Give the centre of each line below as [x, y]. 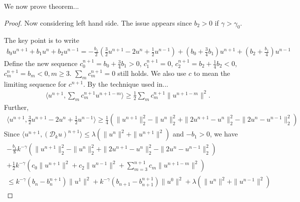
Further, [16, 107]
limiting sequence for [35, 84]
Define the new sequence [41, 63]
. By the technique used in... [126, 84]
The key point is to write [42, 40]
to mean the [212, 73]
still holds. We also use [152, 73]
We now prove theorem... [42, 6]
